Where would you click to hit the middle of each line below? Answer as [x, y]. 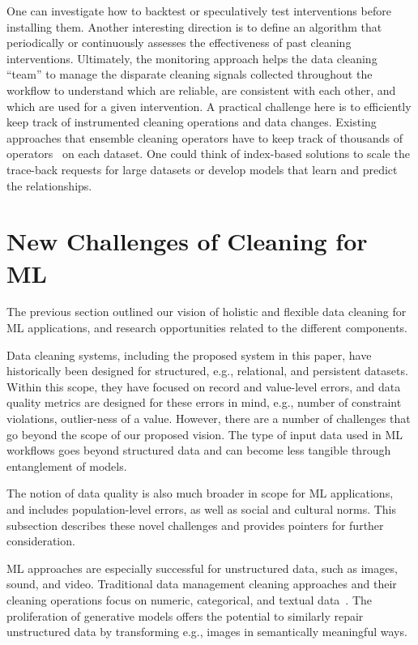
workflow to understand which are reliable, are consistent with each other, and [201, 90]
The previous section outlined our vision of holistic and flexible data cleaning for [207, 312]
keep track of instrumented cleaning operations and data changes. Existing [192, 122]
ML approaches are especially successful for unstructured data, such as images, [202, 568]
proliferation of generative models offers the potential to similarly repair [185, 615]
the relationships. [49, 185]
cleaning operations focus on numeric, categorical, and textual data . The [190, 599]
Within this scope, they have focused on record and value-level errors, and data [204, 386]
